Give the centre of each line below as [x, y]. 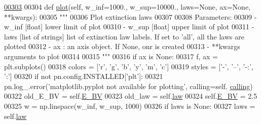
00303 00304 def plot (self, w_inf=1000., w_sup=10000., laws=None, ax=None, [127, 7]
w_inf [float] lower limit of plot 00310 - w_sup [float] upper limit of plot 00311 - [129, 27]
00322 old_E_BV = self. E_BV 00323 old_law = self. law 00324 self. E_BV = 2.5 [131, 96]
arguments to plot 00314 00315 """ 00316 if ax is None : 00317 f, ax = [111, 56]
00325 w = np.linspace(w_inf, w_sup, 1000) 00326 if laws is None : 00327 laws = [130, 106]
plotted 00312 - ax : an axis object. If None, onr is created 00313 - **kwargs [122, 46]
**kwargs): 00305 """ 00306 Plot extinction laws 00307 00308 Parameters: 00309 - [130, 16]
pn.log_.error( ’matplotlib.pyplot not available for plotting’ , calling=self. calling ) [128, 86]
